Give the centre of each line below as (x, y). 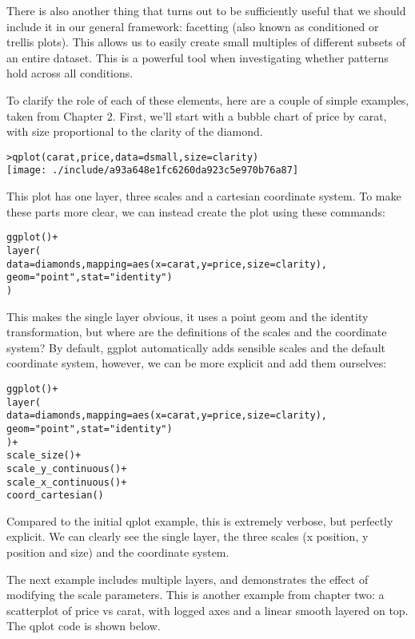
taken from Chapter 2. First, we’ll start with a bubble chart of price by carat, (197, 115)
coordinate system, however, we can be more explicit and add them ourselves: (197, 363)
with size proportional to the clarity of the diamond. (135, 131)
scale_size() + (44, 456)
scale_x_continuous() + (67, 482)
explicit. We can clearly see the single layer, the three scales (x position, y (188, 536)
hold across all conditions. (70, 73)
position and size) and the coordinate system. (118, 552)
